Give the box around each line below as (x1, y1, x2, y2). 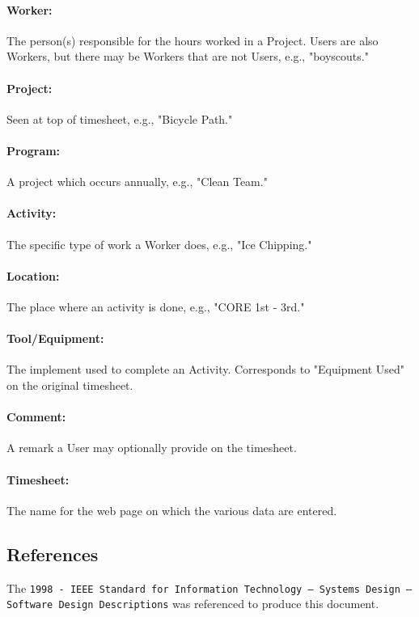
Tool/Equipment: (6, 330, 104, 347)
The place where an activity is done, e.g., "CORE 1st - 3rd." (6, 298, 305, 315)
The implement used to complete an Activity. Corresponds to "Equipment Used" (6, 361, 405, 378)
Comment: (6, 408, 66, 425)
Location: (6, 267, 60, 284)
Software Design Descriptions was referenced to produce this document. (6, 595, 379, 612)
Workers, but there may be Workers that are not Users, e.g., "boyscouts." (6, 48, 369, 65)
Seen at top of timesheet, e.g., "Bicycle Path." (6, 110, 233, 127)
